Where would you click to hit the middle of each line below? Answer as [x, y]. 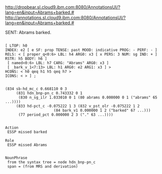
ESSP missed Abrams [27, 145]
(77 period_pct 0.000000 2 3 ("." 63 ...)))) [65, 115]
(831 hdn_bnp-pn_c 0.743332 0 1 [49, 93]
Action [12, 128]
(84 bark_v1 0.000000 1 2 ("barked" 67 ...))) [102, 110]
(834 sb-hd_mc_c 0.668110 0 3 [36, 89]
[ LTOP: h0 [16, 46]
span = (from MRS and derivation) [43, 167]
